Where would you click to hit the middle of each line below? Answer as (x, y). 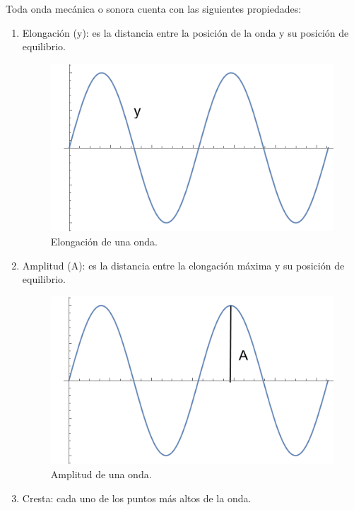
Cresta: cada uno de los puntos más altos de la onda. (137, 498)
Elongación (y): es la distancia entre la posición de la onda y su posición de (185, 32)
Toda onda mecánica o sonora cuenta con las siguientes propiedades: (154, 8)
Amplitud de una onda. (101, 474)
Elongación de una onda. (104, 241)
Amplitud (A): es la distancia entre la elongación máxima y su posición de (183, 265)
